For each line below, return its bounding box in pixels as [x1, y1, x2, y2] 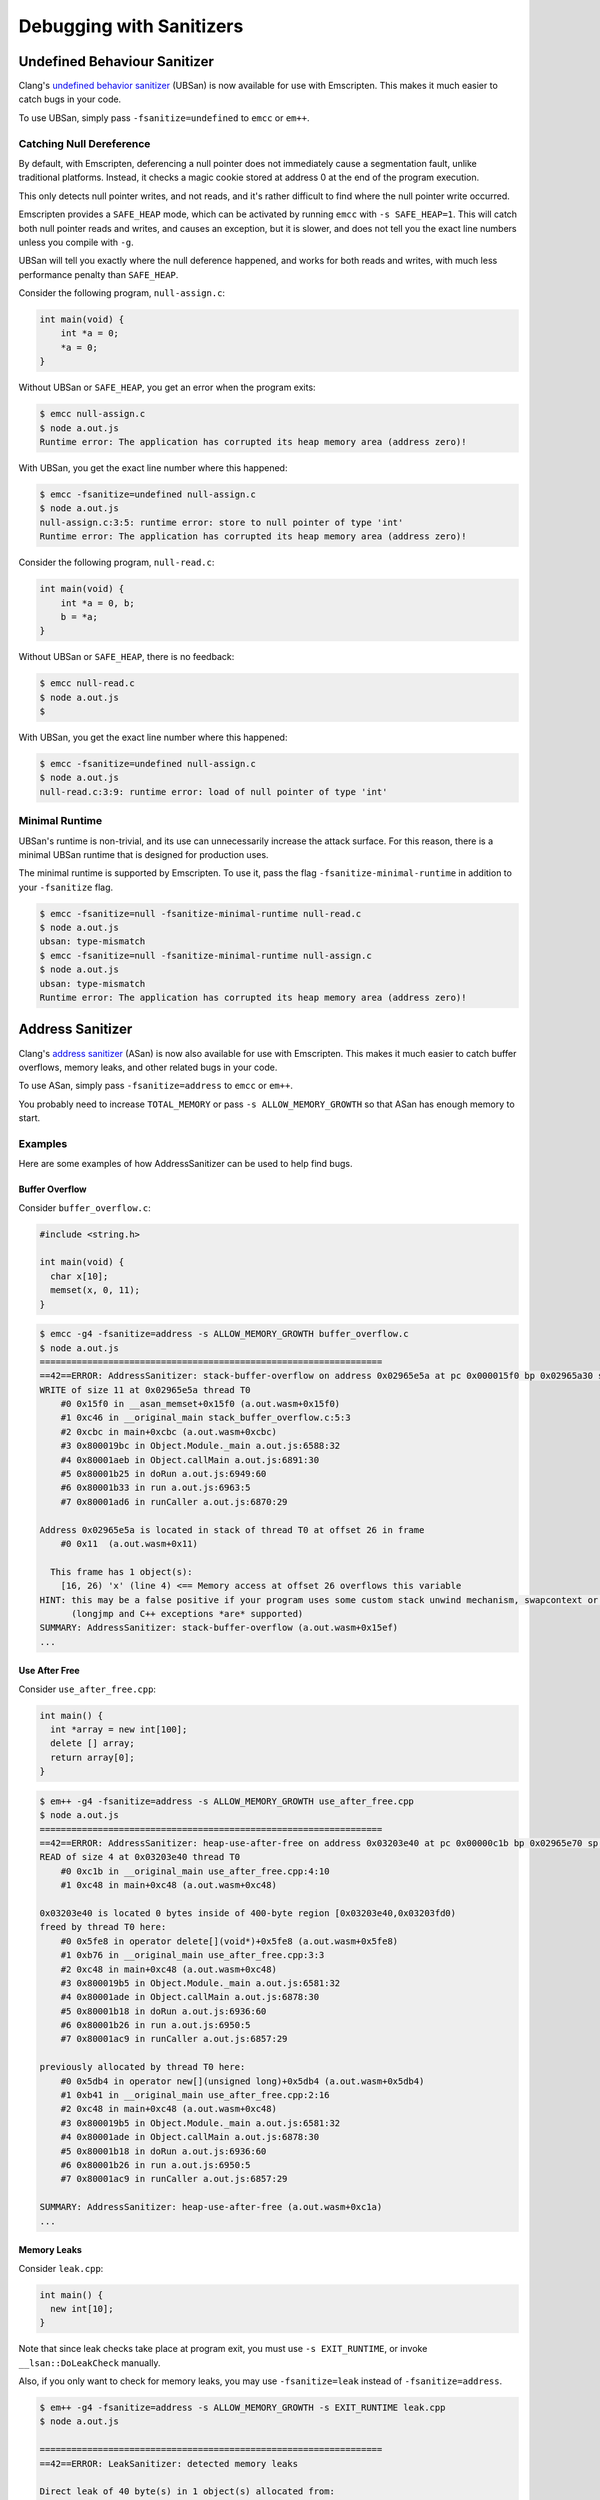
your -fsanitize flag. [18, 881, 114, 893]
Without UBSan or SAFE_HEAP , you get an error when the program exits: [18, 381, 316, 394]
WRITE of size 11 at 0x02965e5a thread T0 [39, 1384, 251, 1395]
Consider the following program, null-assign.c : [18, 287, 225, 299]
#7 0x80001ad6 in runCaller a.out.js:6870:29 [60, 1496, 288, 1507]
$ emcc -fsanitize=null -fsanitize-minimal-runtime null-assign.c [39, 950, 372, 961]
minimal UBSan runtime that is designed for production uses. [18, 848, 269, 860]
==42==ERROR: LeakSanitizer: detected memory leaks [39, 2458, 299, 2469]
